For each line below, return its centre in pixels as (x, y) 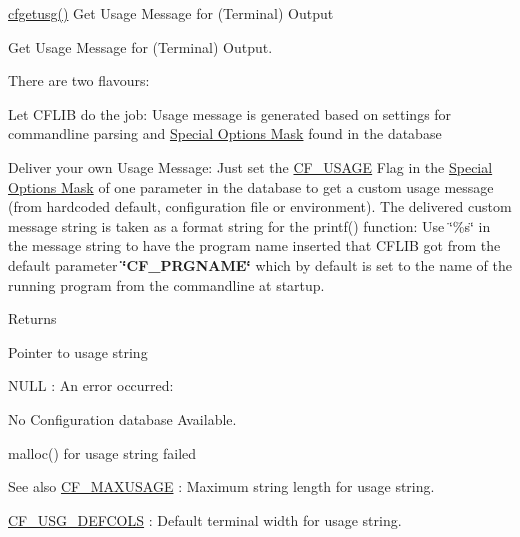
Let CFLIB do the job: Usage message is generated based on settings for (230, 113)
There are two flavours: (79, 80)
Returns (32, 318)
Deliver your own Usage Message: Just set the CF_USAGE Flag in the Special (250, 166)
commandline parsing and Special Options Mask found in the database (225, 133)
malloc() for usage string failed (102, 452)
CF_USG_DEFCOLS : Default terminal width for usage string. (205, 519)
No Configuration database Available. (122, 418)
